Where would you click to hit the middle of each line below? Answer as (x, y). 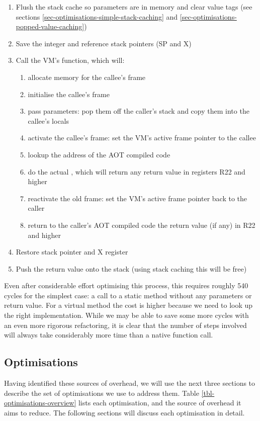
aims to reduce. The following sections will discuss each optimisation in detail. (124, 412)
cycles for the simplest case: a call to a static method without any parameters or (128, 295)
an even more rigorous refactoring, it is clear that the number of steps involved (125, 325)
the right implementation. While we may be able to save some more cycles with (126, 315)
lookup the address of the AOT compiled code (99, 154)
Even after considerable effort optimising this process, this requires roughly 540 (126, 285)
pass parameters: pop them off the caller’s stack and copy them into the (139, 111)
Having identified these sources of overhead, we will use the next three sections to (130, 383)
